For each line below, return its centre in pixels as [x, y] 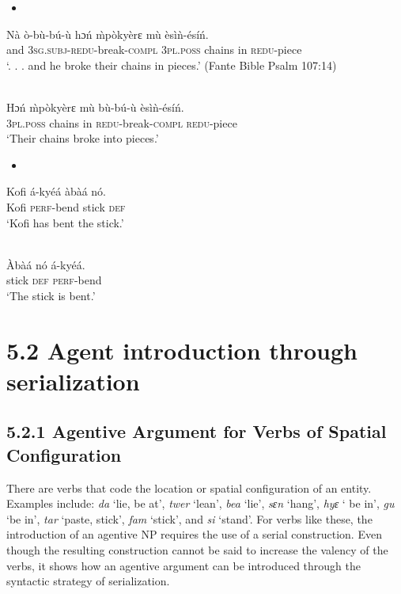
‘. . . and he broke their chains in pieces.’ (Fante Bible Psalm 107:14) [172, 65]
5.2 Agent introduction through [182, 350]
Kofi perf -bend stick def [66, 206]
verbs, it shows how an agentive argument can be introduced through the [183, 565]
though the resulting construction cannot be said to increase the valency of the [197, 550]
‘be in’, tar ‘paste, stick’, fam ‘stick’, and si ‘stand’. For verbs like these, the [189, 518]
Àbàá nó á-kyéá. [46, 264]
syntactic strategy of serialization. [88, 581]
